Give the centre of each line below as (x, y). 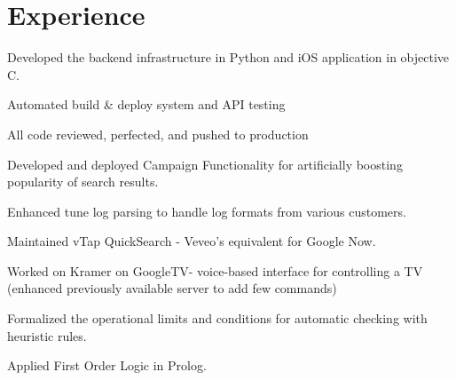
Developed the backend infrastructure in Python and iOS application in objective (228, 57)
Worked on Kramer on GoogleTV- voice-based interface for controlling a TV (215, 270)
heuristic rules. (47, 335)
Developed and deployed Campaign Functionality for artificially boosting (205, 164)
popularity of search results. (83, 182)
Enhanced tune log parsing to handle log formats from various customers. (207, 211)
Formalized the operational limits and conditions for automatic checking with (217, 318)
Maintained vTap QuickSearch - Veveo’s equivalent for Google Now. (192, 241)
